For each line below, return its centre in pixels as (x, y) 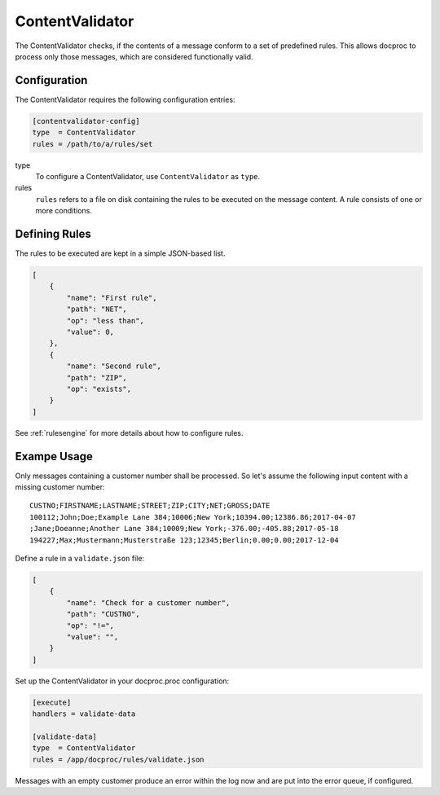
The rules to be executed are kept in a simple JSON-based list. (120, 253)
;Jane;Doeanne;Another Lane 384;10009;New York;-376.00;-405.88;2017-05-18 (184, 529)
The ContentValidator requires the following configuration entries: (125, 99)
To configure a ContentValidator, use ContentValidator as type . (148, 176)
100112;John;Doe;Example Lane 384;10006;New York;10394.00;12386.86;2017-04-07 (193, 517)
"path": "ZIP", (97, 378)
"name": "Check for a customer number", (148, 602)
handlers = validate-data (84, 714)
